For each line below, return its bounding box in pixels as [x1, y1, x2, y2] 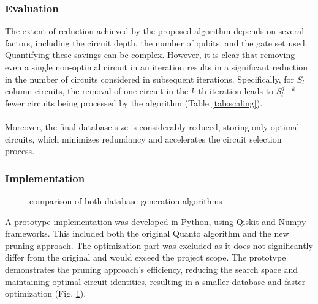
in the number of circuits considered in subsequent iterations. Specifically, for [5, 72, 294, 85]
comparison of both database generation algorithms [29, 194, 222, 207]
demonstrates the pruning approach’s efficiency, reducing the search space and [5, 262, 298, 275]
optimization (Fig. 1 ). [5, 287, 86, 300]
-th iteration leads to [195, 84, 274, 97]
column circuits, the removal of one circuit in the [5, 84, 189, 97]
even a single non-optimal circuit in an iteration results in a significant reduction [5, 61, 308, 73]
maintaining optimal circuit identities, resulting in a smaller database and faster [5, 275, 306, 287]
